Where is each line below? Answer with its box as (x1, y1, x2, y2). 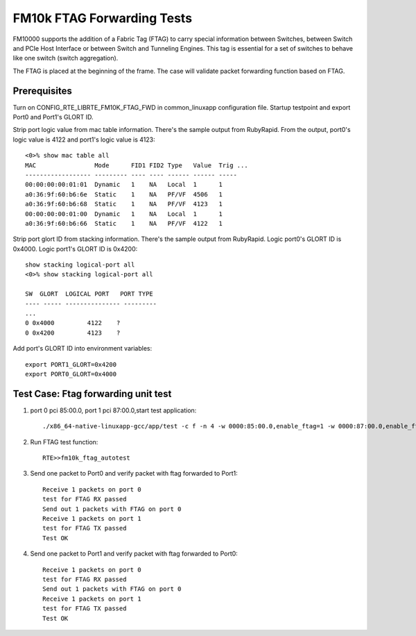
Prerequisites (12, 85, 72, 97)
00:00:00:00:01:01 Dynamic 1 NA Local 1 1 (25, 181, 223, 189)
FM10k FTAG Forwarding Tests (12, 10, 193, 26)
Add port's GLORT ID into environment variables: (12, 344, 153, 353)
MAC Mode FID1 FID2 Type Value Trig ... (25, 161, 249, 169)
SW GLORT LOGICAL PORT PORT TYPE (25, 290, 154, 298)
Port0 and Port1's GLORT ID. (12, 113, 94, 122)
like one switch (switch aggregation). (12, 54, 119, 62)
